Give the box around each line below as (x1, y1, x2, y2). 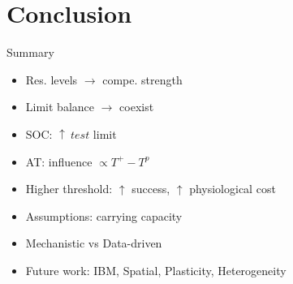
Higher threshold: (25, 180, 113, 197)
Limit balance (25, 98, 94, 115)
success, (131, 180, 170, 197)
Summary (6, 44, 54, 61)
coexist (119, 98, 154, 115)
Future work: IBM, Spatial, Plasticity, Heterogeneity (25, 261, 287, 278)
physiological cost (189, 180, 276, 197)
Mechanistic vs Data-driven (25, 235, 162, 252)
